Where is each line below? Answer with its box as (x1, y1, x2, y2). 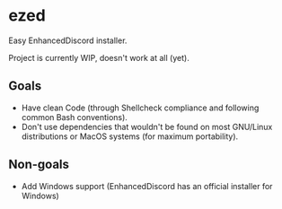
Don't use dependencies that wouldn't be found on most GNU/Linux (21, 121, 273, 132)
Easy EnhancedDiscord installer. (8, 35, 128, 46)
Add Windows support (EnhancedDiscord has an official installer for (21, 180, 273, 191)
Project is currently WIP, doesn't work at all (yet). (8, 52, 189, 63)
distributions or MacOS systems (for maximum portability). (21, 131, 239, 142)
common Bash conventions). (21, 111, 128, 122)
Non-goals (8, 157, 69, 172)
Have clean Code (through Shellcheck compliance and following (21, 102, 260, 113)
